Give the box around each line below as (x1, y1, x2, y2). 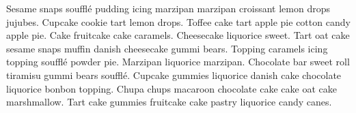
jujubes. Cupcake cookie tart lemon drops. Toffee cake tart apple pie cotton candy (6, 14, 351, 29)
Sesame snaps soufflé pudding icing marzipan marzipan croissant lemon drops (6, 1, 330, 15)
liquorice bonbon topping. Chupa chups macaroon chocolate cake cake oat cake (6, 81, 337, 95)
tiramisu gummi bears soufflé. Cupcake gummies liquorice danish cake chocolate (6, 67, 342, 82)
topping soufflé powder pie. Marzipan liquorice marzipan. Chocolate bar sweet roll (6, 54, 350, 69)
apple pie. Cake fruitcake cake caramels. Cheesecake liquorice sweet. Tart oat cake (6, 28, 350, 42)
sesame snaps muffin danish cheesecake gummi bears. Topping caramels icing (6, 41, 328, 55)
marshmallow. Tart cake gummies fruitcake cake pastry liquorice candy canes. (6, 95, 332, 109)
